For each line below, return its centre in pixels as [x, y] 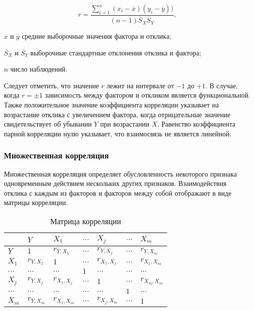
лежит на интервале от [140, 85]
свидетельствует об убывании [48, 124]
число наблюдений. [39, 69]
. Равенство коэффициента [196, 124]
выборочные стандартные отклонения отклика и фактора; [116, 52]
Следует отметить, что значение [51, 85]
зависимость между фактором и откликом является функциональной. [148, 95]
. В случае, [221, 85]
